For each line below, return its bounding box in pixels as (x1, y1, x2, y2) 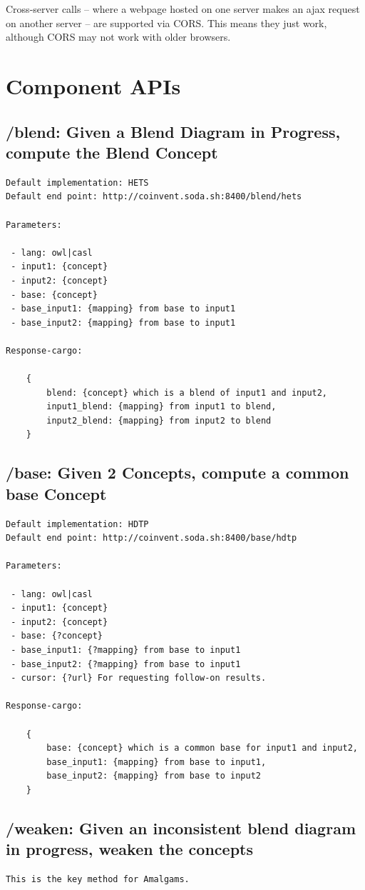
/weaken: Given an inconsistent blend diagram (6, 816, 356, 839)
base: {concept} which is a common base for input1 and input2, (46, 743, 358, 754)
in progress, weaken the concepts (6, 838, 253, 860)
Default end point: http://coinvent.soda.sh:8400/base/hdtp (6, 533, 297, 544)
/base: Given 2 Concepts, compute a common (6, 461, 349, 484)
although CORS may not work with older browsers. (6, 29, 231, 44)
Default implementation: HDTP (6, 519, 149, 529)
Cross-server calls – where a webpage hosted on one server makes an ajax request (6, 1, 360, 16)
